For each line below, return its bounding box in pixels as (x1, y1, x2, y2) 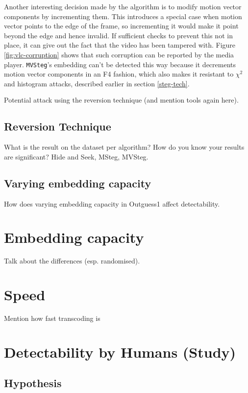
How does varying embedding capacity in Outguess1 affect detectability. (4, 198, 220, 209)
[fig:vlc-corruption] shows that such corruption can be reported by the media (4, 49, 234, 59)
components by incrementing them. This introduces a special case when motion (4, 11, 242, 21)
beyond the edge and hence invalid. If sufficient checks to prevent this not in (4, 30, 233, 40)
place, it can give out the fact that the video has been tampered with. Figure (4, 40, 236, 50)
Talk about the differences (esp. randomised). (4, 256, 140, 266)
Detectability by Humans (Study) (4, 341, 236, 362)
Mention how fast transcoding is (4, 313, 100, 323)
